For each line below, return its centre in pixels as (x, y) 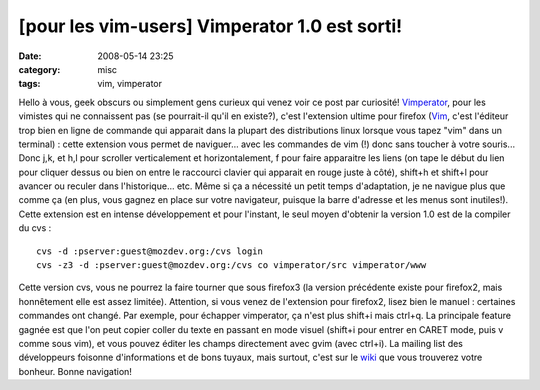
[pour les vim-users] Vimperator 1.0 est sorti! (210, 26)
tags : (29, 84)
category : (39, 69)
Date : (30, 56)
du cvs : (35, 228)
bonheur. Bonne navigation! (75, 371)
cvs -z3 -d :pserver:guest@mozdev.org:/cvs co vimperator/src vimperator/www (231, 265)
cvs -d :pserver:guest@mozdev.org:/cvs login (150, 251)
